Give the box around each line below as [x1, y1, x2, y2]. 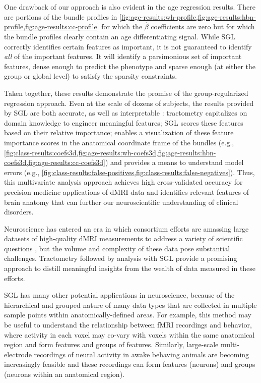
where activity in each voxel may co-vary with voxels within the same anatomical [4, 329, 255, 340]
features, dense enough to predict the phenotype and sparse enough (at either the [4, 61, 256, 71]
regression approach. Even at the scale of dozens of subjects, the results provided [4, 97, 254, 108]
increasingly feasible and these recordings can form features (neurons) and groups [4, 359, 255, 369]
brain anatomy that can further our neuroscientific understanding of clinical [4, 196, 238, 207]
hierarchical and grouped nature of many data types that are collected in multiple [4, 299, 257, 310]
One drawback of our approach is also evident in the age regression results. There [4, 2, 255, 12]
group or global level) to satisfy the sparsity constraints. [4, 71, 177, 81]
